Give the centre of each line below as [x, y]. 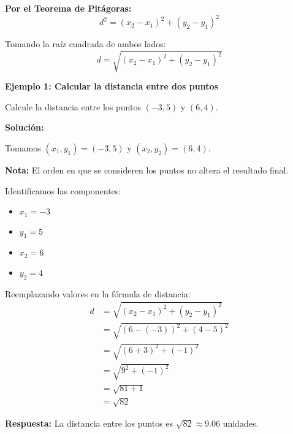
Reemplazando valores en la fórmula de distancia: [98, 293]
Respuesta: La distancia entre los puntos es [89, 423]
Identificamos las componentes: [63, 190]
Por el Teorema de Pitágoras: [68, 8]
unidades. [241, 423]
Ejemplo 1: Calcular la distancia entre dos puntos [112, 86]
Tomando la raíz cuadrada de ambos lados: [86, 44]
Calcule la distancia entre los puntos [73, 106]
